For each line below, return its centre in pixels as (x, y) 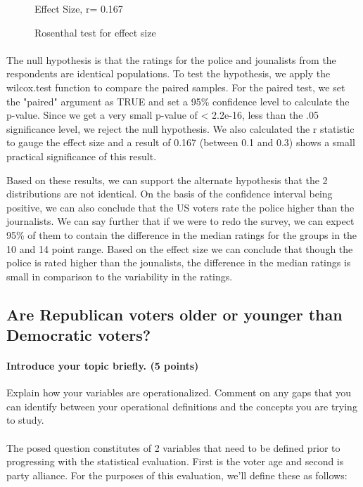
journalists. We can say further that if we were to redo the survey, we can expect (180, 221)
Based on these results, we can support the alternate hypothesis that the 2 (167, 180)
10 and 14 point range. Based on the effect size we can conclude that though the (180, 248)
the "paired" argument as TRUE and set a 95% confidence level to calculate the (178, 101)
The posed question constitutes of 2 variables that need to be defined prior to (173, 447)
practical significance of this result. (82, 156)
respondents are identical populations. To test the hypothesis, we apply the (168, 73)
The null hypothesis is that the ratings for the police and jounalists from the (171, 59)
